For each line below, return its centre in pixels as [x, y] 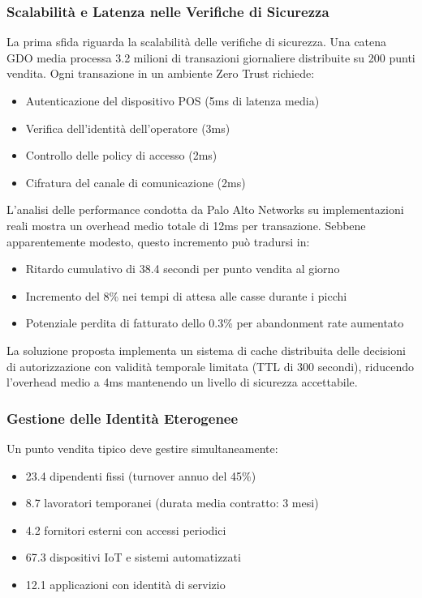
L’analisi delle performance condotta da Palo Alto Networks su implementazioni [205, 209]
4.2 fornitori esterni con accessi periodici [126, 530]
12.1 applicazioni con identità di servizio [125, 584]
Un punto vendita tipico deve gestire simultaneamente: [142, 448]
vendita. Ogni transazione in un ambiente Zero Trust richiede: [161, 73]
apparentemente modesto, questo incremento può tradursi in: [158, 241]
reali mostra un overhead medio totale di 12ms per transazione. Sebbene [186, 225]
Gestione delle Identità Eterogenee [123, 418]
